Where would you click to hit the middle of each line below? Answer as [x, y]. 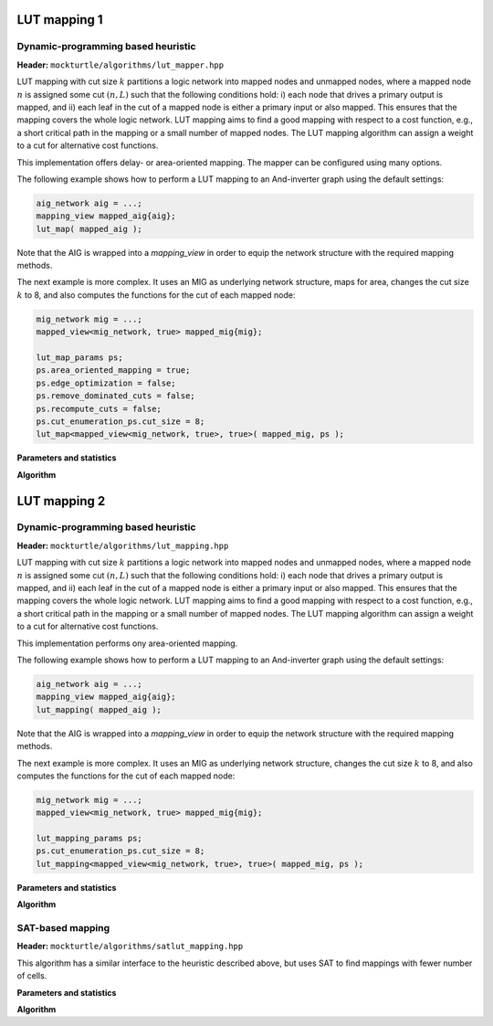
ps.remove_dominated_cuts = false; [115, 396]
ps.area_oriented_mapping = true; [113, 370]
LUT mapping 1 [60, 20]
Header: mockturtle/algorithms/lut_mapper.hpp [120, 65]
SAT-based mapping [63, 927]
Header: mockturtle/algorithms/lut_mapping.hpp [123, 545]
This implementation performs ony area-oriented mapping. [127, 643]
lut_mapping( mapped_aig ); [99, 709]
